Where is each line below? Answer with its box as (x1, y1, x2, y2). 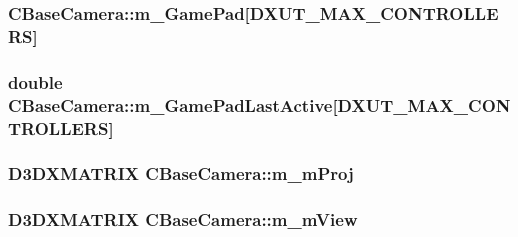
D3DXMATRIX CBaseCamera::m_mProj (8, 161, 354, 186)
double (8, 69, 63, 94)
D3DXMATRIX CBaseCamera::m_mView (8, 207, 358, 232)
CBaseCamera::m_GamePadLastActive (8, 92, 333, 117)
